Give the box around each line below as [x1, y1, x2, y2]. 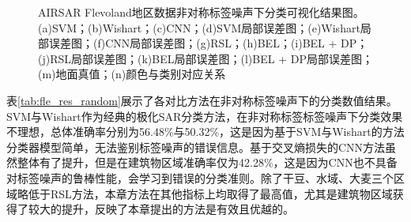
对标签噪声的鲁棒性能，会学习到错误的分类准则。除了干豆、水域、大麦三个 [6, 169, 394, 186]
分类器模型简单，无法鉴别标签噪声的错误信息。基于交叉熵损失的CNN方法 [6, 138, 386, 155]
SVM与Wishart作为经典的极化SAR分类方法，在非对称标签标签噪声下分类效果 [6, 107, 403, 124]
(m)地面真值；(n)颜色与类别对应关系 [38, 66, 226, 82]
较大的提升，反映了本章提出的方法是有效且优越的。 [28, 201, 294, 217]
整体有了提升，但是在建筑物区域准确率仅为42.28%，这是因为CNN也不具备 [17, 154, 398, 171]
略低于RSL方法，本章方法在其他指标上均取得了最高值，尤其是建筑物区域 [17, 185, 393, 201]
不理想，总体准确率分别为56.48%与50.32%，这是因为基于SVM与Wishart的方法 [6, 123, 405, 140]
